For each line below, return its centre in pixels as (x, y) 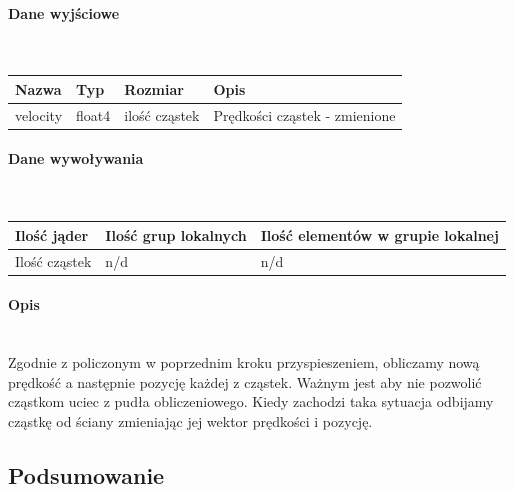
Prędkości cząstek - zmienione (304, 114)
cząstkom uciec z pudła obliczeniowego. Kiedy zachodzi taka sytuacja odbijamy (251, 401)
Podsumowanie (86, 474)
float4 (93, 114)
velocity (39, 114)
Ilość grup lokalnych (176, 234)
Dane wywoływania (76, 158)
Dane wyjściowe (64, 12)
